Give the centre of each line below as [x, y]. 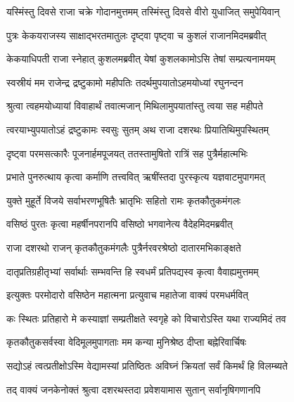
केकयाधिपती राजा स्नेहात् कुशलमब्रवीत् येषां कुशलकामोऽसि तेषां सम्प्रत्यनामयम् [141, 59]
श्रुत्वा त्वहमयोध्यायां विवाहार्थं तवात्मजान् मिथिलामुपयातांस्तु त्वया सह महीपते [135, 106]
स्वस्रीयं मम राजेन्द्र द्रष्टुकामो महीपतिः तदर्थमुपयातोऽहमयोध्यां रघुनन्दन [125, 82]
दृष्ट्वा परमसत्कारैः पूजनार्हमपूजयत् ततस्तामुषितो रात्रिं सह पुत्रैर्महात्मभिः [127, 153]
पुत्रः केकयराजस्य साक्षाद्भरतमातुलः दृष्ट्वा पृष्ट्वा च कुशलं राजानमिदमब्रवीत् [136, 35]
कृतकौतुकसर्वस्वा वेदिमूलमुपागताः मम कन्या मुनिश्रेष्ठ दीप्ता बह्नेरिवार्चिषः [127, 342]
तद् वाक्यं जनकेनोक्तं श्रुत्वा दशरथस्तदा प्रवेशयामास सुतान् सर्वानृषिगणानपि [134, 389]
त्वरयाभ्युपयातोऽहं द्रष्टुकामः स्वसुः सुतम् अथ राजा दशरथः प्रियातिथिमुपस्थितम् [138, 129]
